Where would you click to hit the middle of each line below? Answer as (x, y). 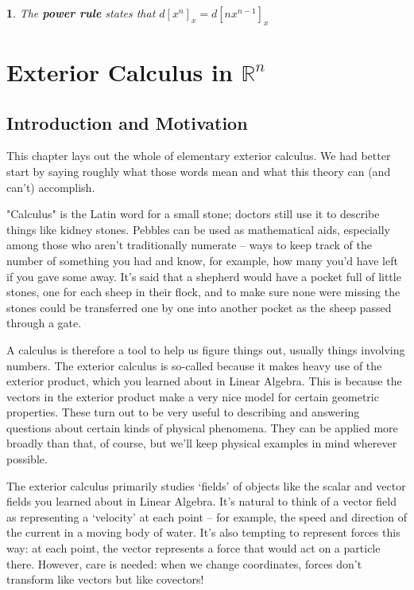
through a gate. (44, 323)
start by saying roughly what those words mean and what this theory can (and (199, 171)
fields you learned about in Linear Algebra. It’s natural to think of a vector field (201, 501)
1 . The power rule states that (81, 13)
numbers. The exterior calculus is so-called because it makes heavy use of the (194, 365)
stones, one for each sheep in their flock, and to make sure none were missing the (203, 292)
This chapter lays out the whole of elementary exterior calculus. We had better (199, 156)
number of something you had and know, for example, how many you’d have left (202, 260)
